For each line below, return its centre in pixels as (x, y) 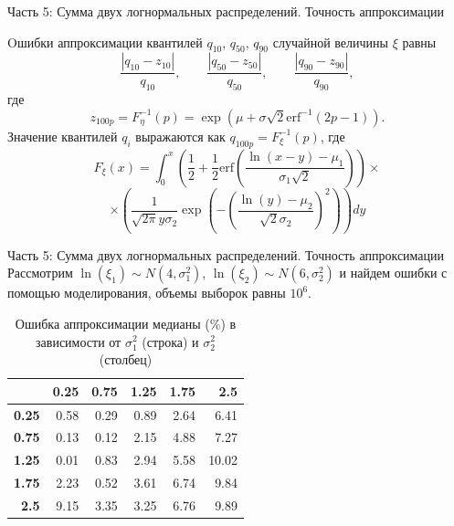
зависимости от (79, 341)
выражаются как (180, 136)
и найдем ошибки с (393, 273)
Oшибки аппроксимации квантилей (105, 42)
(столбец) (126, 359)
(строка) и (170, 341)
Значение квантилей (63, 136)
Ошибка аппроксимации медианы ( (112, 323)
